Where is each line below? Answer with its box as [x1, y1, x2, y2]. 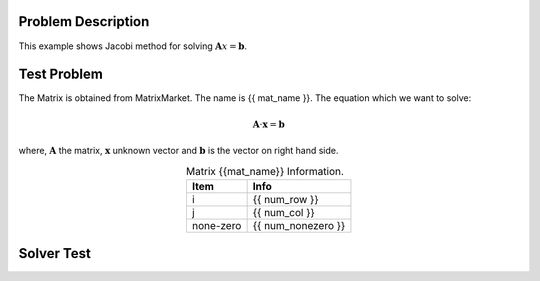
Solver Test [18, 245, 92, 262]
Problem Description [18, 13, 150, 30]
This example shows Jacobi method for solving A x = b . [18, 40, 248, 52]
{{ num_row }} [252, 192, 319, 206]
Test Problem [18, 66, 104, 83]
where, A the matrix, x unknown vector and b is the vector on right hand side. [18, 145, 339, 156]
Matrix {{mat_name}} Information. [185, 164, 345, 178]
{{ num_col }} [252, 205, 315, 219]
